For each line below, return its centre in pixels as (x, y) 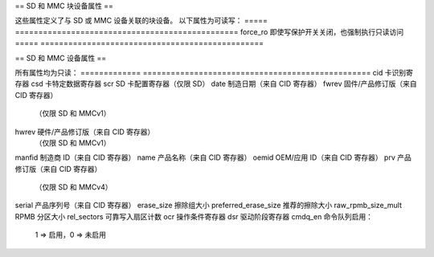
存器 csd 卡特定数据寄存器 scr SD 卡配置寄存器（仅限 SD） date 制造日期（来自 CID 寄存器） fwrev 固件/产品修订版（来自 (216, 84)
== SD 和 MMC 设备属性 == (61, 58)
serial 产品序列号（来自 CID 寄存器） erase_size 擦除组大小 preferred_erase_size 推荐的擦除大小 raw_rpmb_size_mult (208, 206)
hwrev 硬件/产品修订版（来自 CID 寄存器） (85, 132)
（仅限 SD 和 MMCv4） (74, 187)
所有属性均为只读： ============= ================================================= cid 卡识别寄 (214, 72)
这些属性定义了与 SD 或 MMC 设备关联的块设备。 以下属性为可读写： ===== (141, 21)
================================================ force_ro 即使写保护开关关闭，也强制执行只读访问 (209, 31)
